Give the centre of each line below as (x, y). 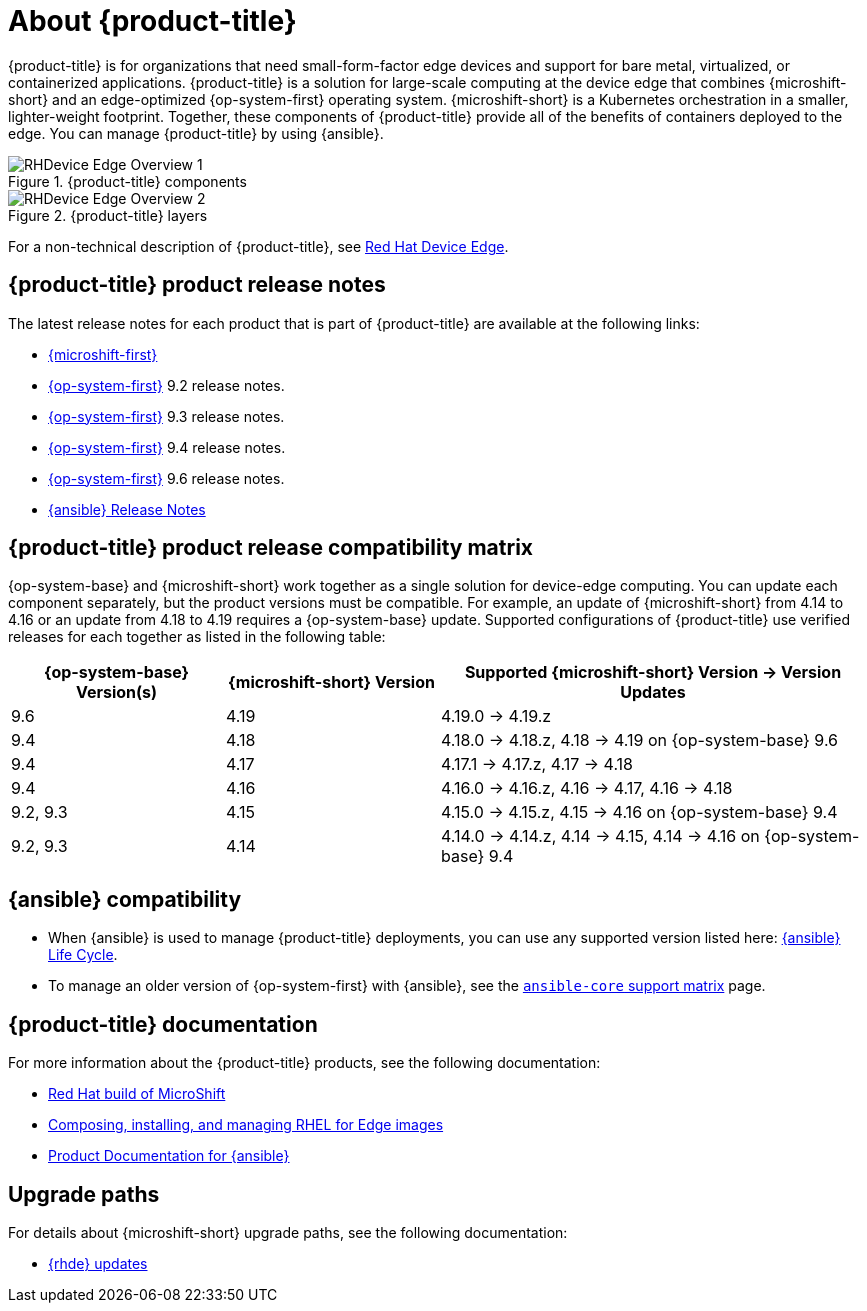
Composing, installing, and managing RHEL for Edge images (246, 1125)
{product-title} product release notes (197, 285)
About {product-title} (152, 21)
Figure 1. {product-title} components (127, 181)
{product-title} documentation (163, 1024)
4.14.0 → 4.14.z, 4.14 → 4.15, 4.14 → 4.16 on (600, 836)
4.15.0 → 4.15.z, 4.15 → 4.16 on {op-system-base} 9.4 (639, 812)
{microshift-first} (103, 354)
